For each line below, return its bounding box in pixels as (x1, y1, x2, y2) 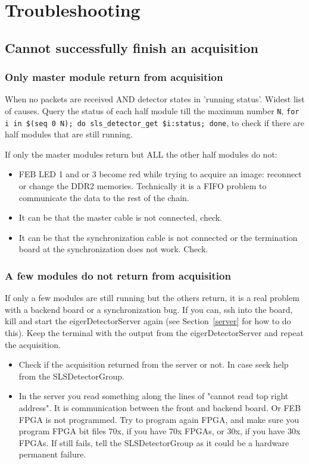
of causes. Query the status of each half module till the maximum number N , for (5, 104, 299, 117)
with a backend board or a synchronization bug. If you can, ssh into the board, (5, 303, 293, 315)
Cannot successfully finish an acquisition (5, 38, 258, 57)
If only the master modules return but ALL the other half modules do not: (5, 148, 277, 160)
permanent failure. (18, 448, 86, 460)
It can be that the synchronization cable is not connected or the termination (18, 231, 298, 243)
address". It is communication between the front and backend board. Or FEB (18, 402, 301, 413)
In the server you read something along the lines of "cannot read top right (18, 390, 289, 402)
